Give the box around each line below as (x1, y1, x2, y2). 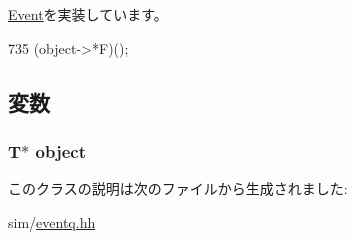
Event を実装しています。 (8, 4, 168, 24)
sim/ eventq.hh (8, 211, 96, 232)
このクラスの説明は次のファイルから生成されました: (8, 178, 348, 199)
